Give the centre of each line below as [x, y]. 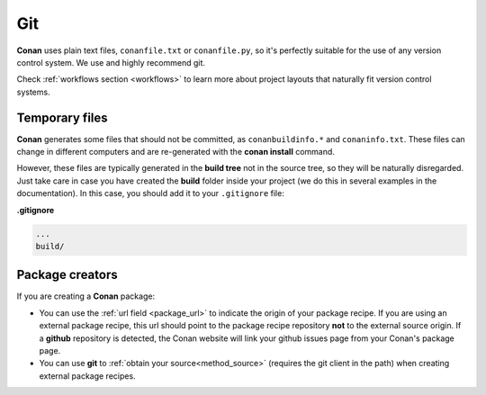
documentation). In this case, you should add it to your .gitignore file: [151, 193]
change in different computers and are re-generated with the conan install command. [175, 152]
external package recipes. [87, 376]
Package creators [67, 275]
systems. [33, 92]
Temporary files [62, 117]
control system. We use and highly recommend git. [111, 62]
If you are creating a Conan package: [86, 296]
